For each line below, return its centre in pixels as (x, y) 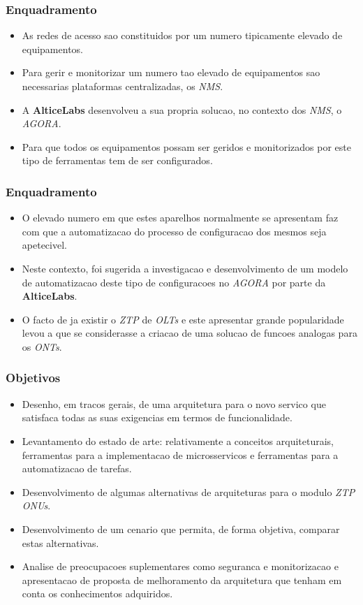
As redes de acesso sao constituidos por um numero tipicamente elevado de (182, 35)
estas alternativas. (60, 542)
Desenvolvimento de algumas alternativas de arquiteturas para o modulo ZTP (188, 491)
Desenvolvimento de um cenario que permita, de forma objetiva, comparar (181, 529)
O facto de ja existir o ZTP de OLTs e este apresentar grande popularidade (183, 319)
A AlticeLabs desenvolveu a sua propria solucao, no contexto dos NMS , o (182, 109)
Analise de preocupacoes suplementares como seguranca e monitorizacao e (180, 566)
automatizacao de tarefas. (77, 468)
